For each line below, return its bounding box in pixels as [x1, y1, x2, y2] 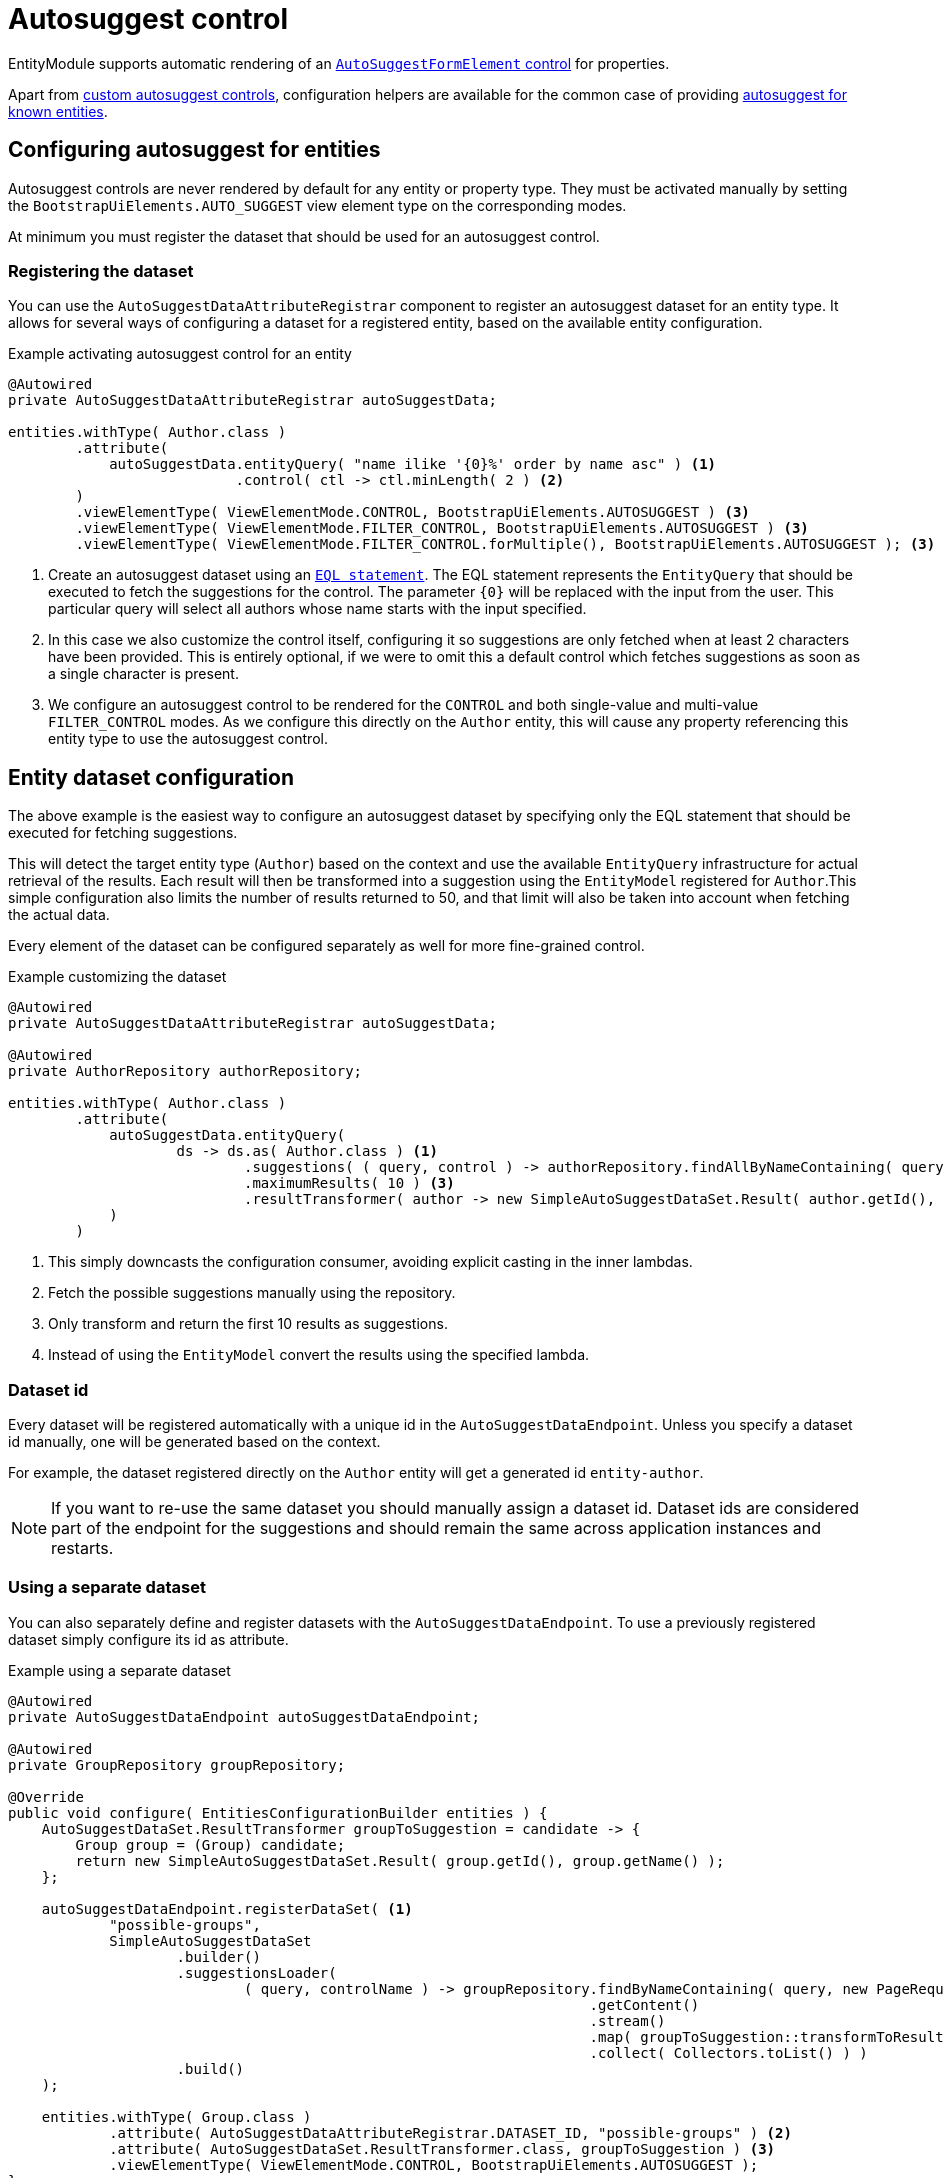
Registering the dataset [8, 260, 194, 281]
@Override [8, 1788, 84, 1805]
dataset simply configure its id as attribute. [8, 1630, 289, 1648]
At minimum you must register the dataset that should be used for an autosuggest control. [8, 227, 600, 245]
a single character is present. [48, 665, 239, 683]
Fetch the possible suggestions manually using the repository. [48, 1284, 456, 1302]
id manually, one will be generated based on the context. [8, 1432, 381, 1450]
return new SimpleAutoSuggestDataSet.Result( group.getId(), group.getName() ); [75, 1852, 725, 1869]
